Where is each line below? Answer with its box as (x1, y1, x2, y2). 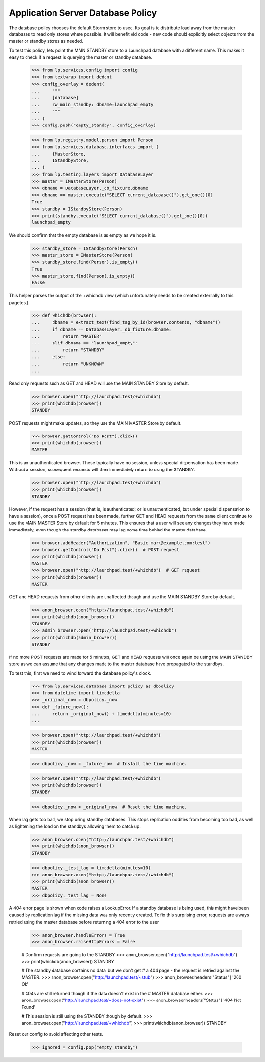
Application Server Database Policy (9, 7, 157, 18)
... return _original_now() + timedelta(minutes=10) (31, 711, 172, 717)
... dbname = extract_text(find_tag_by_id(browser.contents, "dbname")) (31, 320, 221, 325)
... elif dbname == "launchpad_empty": (31, 340, 138, 346)
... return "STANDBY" (31, 347, 105, 353)
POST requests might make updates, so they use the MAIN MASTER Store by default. (9, 420, 182, 426)
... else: (31, 354, 66, 360)
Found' (21, 1004, 36, 1010)
